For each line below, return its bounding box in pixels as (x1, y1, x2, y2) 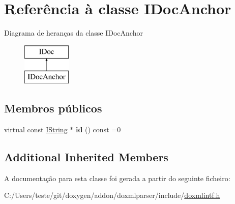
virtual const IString (4, 124, 68, 135)
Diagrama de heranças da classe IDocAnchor (4, 27, 143, 38)
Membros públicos (4, 100, 102, 116)
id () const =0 (75, 124, 121, 135)
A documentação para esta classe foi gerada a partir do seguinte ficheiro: (4, 172, 230, 183)
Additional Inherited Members (4, 149, 168, 165)
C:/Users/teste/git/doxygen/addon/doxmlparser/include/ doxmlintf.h (4, 190, 220, 200)
